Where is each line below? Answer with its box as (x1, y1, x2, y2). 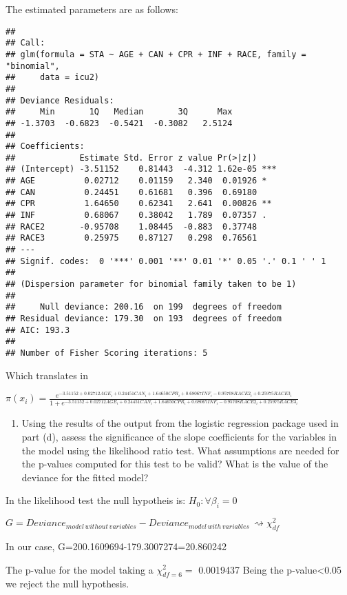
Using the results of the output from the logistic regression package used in (21, 416, 339, 430)
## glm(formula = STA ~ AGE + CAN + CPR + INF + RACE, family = (6, 49, 306, 59)
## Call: (6, 38, 45, 48)
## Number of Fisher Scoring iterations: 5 (6, 347, 208, 358)
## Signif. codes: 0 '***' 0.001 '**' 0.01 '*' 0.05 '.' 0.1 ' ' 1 (6, 256, 326, 266)
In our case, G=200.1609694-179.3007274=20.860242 (6, 538, 227, 553)
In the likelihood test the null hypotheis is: (6, 493, 186, 507)
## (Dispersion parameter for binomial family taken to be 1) (6, 279, 297, 290)
